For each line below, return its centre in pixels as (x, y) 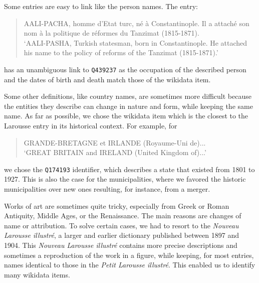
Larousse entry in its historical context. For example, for (91, 125)
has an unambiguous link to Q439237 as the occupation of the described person (125, 69)
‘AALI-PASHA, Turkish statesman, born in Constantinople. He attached (136, 42)
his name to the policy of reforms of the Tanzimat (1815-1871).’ (121, 52)
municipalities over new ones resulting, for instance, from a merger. (107, 189)
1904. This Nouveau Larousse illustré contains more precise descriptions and (121, 245)
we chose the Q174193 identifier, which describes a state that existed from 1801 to (129, 169)
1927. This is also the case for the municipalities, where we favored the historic (125, 179)
